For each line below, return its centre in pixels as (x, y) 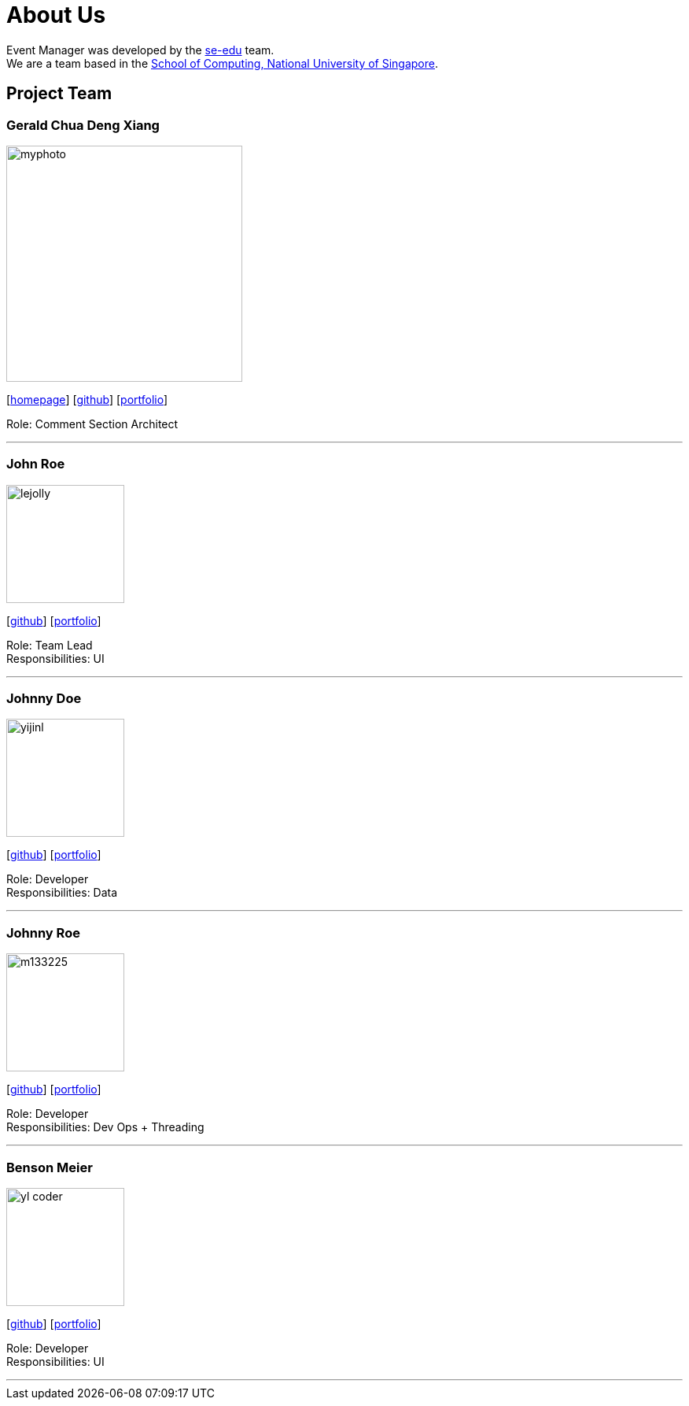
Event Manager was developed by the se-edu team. (140, 50)
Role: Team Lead (50, 645)
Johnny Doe (44, 699)
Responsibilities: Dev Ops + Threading (105, 1127)
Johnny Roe (43, 932)
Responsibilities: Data (62, 893)
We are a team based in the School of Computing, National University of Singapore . (223, 63)
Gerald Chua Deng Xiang (83, 125)
